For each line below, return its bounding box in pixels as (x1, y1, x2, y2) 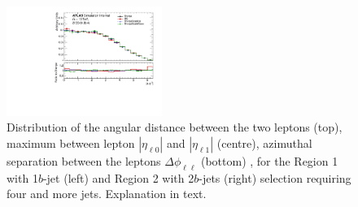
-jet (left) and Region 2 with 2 (42, 169, 194, 186)
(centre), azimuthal (216, 135, 312, 152)
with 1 (7, 169, 38, 186)
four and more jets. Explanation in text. (7, 185, 207, 202)
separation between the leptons (7, 153, 161, 170)
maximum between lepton (7, 135, 135, 152)
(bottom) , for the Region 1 (200, 153, 338, 170)
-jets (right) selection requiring (199, 169, 351, 186)
